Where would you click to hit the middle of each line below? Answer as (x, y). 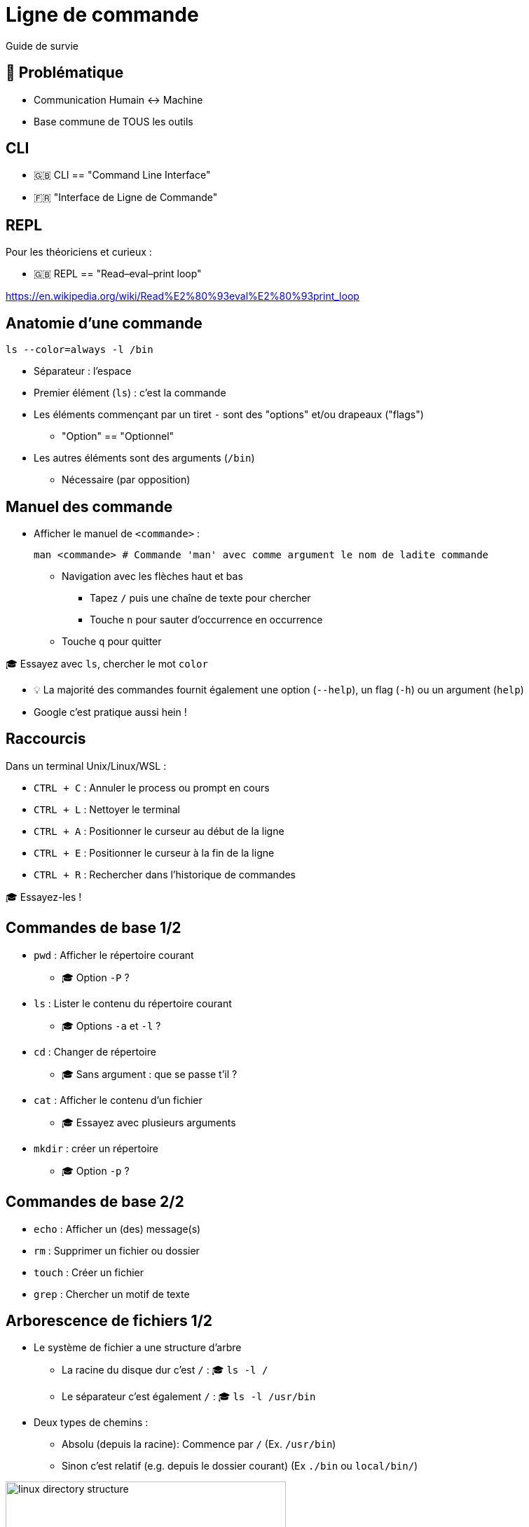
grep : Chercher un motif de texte (112, 1294)
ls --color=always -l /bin (80, 350)
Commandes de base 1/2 (94, 928)
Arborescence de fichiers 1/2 (109, 1320)
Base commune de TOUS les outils (114, 121)
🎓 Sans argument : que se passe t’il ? (150, 1074)
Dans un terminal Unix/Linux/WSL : (86, 766)
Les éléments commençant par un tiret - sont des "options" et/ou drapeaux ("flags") (229, 415)
